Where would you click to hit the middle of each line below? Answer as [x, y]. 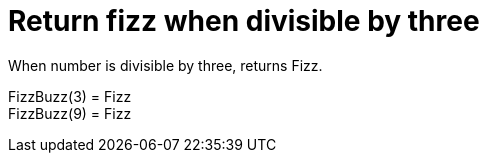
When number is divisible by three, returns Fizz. [165, 65]
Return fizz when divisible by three [244, 21]
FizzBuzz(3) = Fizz [70, 96]
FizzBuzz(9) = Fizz [70, 113]
